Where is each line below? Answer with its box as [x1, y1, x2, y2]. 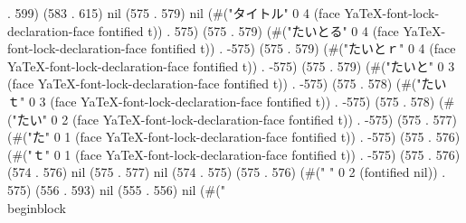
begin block [7, 198, 66, 217]
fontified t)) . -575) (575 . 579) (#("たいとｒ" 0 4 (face [150, 39, 456, 58]
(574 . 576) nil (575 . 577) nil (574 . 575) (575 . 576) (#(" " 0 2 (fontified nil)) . [7, 163, 446, 181]
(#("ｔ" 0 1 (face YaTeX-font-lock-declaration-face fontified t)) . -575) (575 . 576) [7, 144, 461, 163]
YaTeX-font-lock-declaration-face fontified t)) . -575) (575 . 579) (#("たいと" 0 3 [7, 56, 455, 75]
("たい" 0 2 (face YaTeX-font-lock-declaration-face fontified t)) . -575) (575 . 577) [7, 109, 457, 128]
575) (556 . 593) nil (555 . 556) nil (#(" [7, 180, 225, 199]
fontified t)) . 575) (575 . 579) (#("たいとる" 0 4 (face [98, 21, 399, 40]
